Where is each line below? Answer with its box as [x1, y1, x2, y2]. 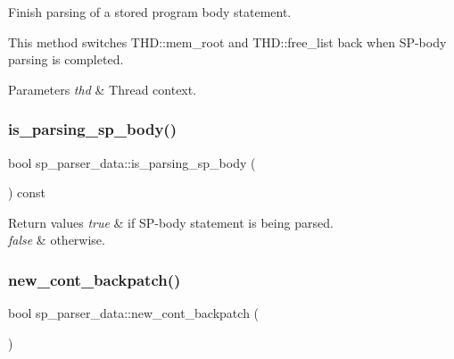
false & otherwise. [8, 230, 105, 249]
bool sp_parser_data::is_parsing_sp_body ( [8, 153, 256, 171]
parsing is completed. [8, 50, 124, 69]
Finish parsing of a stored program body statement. [8, 3, 292, 21]
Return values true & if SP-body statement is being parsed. [8, 213, 334, 231]
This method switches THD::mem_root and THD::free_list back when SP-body [8, 32, 447, 51]
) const [8, 183, 46, 202]
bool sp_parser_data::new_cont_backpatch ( [8, 304, 260, 322]
